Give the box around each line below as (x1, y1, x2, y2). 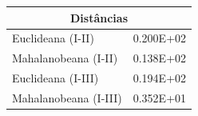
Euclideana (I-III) (12, 70, 99, 86)
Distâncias (70, 9, 129, 26)
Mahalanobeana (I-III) (12, 89, 122, 106)
